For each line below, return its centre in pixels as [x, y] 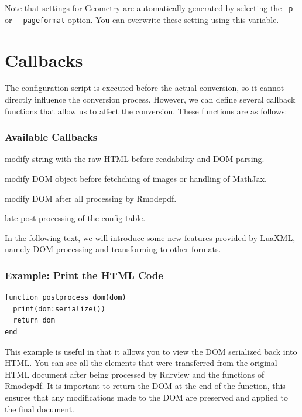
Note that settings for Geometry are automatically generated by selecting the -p [149, 8]
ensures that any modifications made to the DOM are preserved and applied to [147, 397]
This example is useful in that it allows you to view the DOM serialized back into [151, 351]
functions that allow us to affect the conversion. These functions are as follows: [146, 111]
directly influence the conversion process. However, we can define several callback [150, 99]
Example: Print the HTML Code [84, 275]
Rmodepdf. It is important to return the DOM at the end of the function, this [145, 386]
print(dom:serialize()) [59, 309]
